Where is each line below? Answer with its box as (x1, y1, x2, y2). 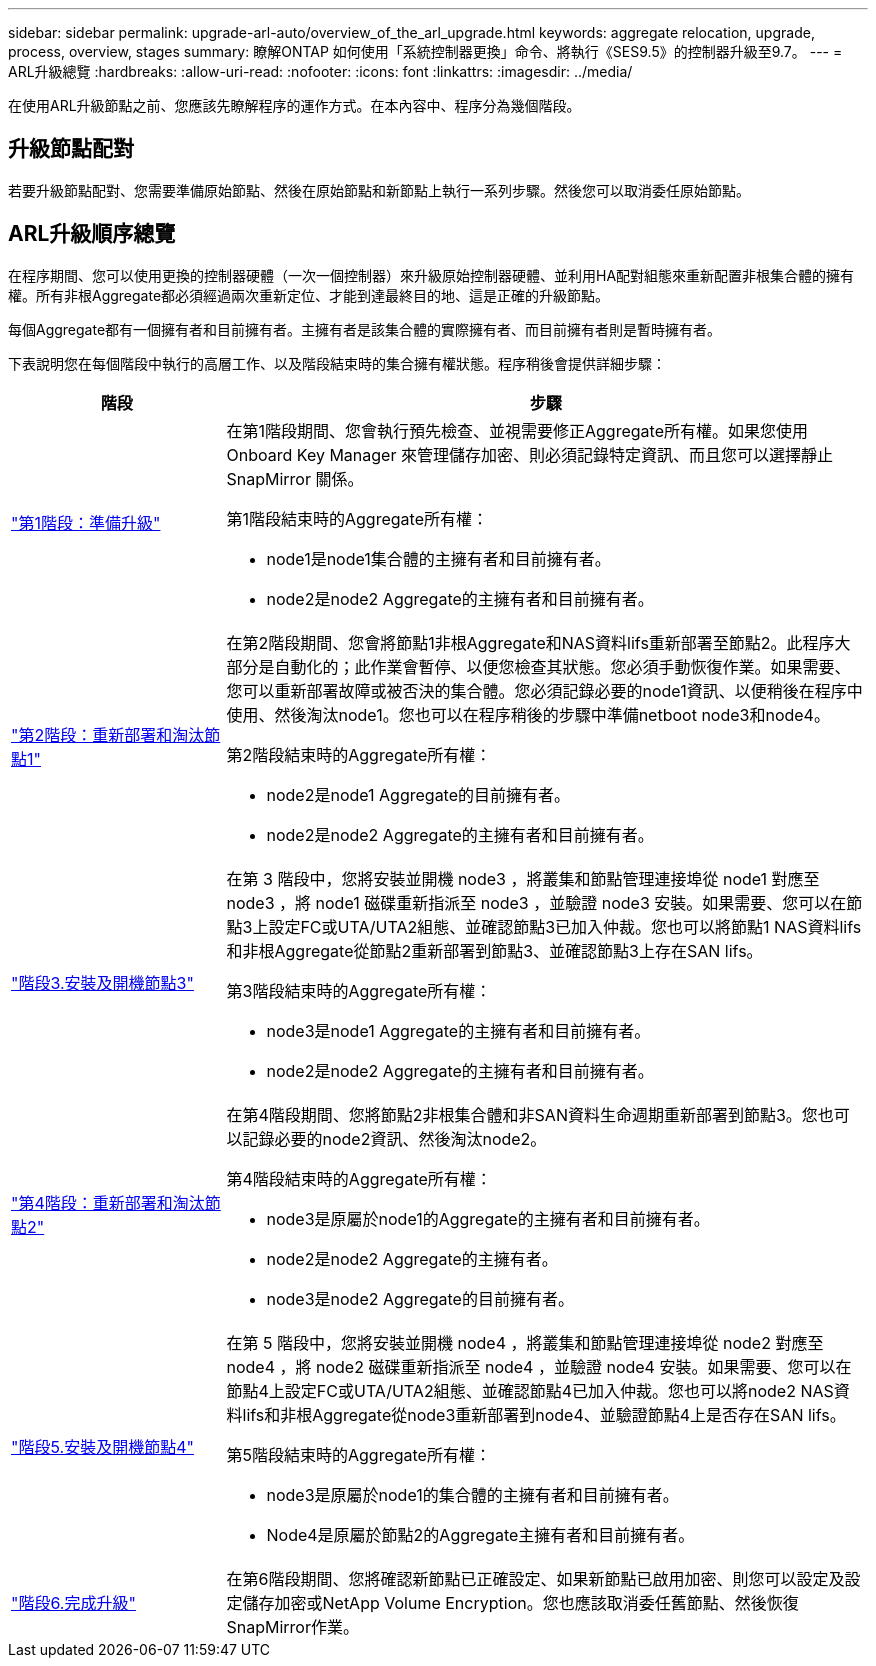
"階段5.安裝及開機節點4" (11, 1436, 194, 1457)
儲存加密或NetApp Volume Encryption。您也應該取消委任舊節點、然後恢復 (242, 1592, 799, 1613)
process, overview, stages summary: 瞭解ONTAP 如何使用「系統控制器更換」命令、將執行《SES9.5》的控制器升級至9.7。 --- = (8, 43, 843, 60)
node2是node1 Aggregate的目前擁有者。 (266, 784, 571, 805)
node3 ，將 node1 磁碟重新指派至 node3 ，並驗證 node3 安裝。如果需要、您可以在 (226, 892, 847, 913)
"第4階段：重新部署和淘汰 (11, 1192, 205, 1213)
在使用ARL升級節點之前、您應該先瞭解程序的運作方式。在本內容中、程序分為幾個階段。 (8, 97, 581, 114)
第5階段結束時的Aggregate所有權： (226, 1444, 491, 1465)
